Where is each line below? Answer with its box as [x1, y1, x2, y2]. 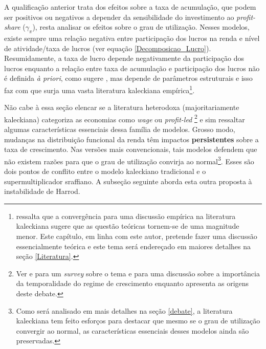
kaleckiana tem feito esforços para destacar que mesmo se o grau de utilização [16, 315, 260, 326]
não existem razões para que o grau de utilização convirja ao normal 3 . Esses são [4, 154, 254, 166]
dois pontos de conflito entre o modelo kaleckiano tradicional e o [4, 166, 206, 177]
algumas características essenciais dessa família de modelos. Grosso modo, [4, 124, 235, 135]
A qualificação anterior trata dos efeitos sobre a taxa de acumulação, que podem [4, 2, 256, 12]
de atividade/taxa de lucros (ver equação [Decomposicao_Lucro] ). [4, 42, 211, 53]
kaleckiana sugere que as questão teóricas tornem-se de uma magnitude [16, 221, 239, 231]
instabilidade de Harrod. [4, 186, 80, 197]
